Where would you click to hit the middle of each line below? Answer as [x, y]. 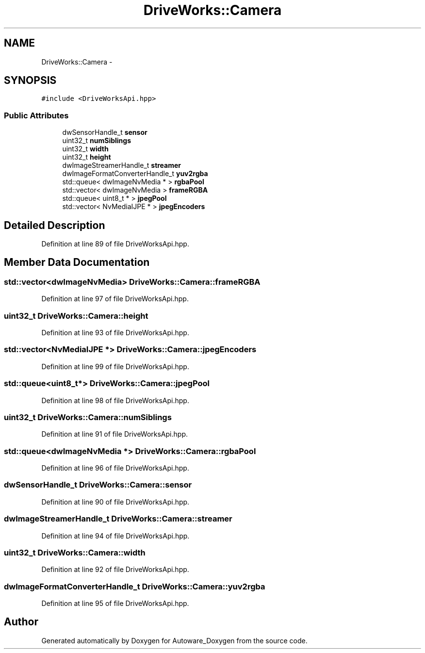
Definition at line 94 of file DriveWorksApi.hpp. [115, 536]
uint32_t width [85, 149]
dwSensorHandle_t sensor [105, 132]
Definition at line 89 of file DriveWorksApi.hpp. [115, 244]
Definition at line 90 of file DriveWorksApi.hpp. [115, 502]
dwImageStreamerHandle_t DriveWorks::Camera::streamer [118, 519]
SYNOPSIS [30, 81]
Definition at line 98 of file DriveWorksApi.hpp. [115, 400]
